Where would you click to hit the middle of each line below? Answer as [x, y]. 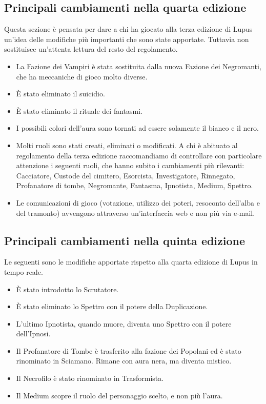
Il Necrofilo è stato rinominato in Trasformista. [90, 378]
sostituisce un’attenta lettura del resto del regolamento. [91, 49]
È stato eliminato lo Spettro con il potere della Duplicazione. [112, 306]
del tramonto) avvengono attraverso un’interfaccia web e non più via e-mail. [136, 213]
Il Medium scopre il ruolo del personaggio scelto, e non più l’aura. [119, 395]
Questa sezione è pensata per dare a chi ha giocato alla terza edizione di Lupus [128, 29]
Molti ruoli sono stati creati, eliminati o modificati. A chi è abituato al [127, 145]
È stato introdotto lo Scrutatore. [67, 289]
